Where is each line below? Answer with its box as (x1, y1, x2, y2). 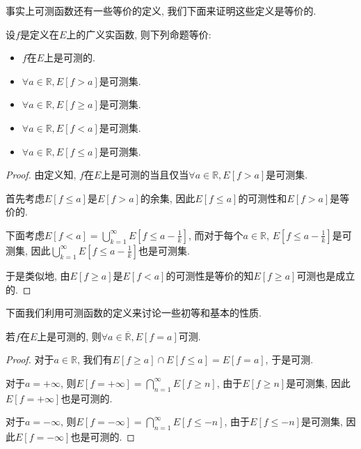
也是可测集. (138, 243, 190, 257)
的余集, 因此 (140, 190, 195, 205)
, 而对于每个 (188, 227, 243, 242)
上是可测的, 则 (37, 328, 102, 343)
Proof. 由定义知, (6, 167, 77, 182)
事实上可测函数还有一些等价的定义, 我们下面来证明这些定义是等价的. (6, 3, 316, 17)
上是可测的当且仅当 (101, 167, 189, 182)
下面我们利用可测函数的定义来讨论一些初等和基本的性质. (6, 305, 262, 320)
